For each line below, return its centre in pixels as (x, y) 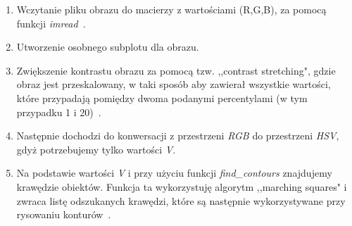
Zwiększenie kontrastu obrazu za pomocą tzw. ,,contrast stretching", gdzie (176, 70)
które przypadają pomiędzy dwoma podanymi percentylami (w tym (162, 98)
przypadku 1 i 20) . (59, 112)
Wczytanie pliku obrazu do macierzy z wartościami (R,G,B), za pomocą (171, 9)
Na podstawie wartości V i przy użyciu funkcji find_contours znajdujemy (174, 173)
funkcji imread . (51, 23)
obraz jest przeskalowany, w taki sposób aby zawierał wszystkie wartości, (174, 84)
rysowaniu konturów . (64, 214)
